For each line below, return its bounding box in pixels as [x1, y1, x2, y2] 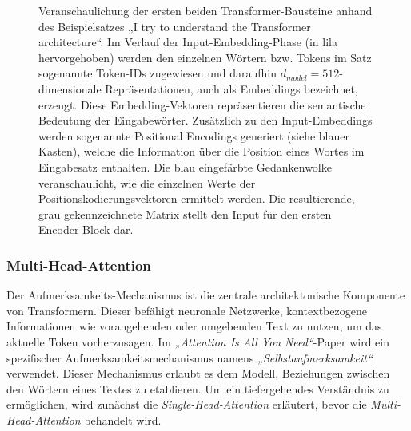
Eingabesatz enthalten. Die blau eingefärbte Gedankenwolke [38, 158, 332, 175]
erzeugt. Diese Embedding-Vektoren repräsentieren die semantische [38, 96, 366, 113]
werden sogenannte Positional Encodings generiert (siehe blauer [38, 127, 349, 144]
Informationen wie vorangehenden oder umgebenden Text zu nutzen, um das [6, 318, 382, 334]
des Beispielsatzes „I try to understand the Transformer [38, 18, 311, 34]
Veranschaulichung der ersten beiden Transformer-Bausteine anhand [38, 2, 373, 18]
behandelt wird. [84, 411, 162, 428]
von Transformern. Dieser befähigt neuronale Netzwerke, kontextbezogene [6, 302, 367, 318]
